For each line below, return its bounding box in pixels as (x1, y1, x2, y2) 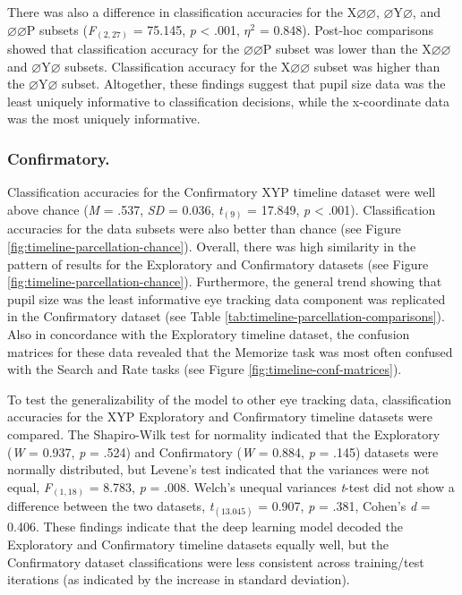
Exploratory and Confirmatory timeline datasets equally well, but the (7, 535, 389, 554)
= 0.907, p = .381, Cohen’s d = (258, 497, 431, 515)
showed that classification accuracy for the (7, 39, 240, 58)
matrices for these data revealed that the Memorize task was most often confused (7, 342, 453, 361)
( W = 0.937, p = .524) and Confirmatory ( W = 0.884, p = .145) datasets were (7, 442, 439, 461)
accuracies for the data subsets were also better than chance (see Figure (7, 219, 401, 238)
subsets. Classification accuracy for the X (64, 56, 291, 75)
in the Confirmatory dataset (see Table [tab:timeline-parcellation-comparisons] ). (7, 307, 445, 326)
